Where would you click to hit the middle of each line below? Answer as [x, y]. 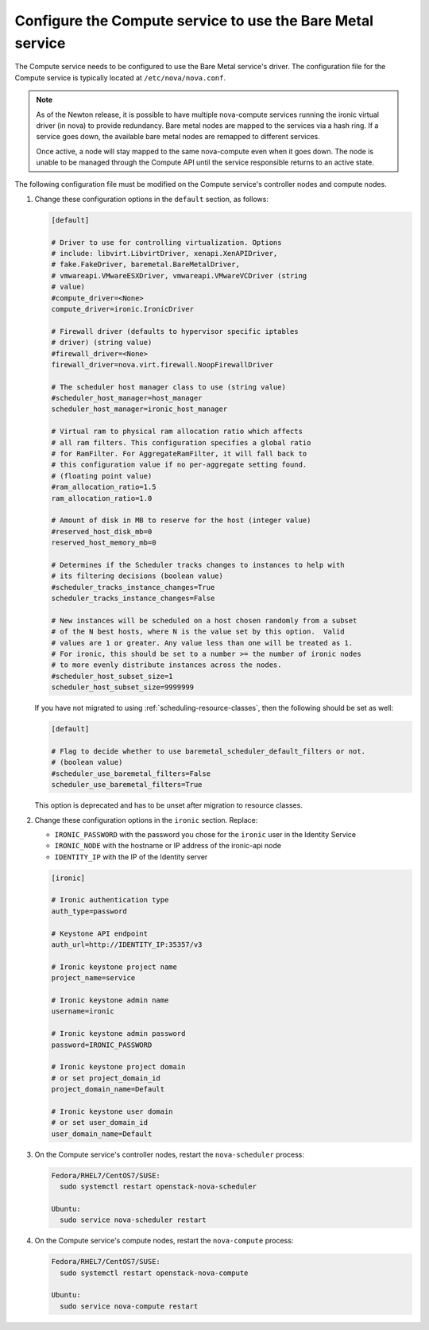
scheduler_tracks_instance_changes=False [133, 599]
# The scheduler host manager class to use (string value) [168, 387]
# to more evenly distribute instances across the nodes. [166, 665]
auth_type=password [89, 911]
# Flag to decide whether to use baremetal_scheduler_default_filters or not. [208, 751]
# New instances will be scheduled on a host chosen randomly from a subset [204, 620]
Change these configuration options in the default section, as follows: [152, 199]
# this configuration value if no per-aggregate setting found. [179, 465]
